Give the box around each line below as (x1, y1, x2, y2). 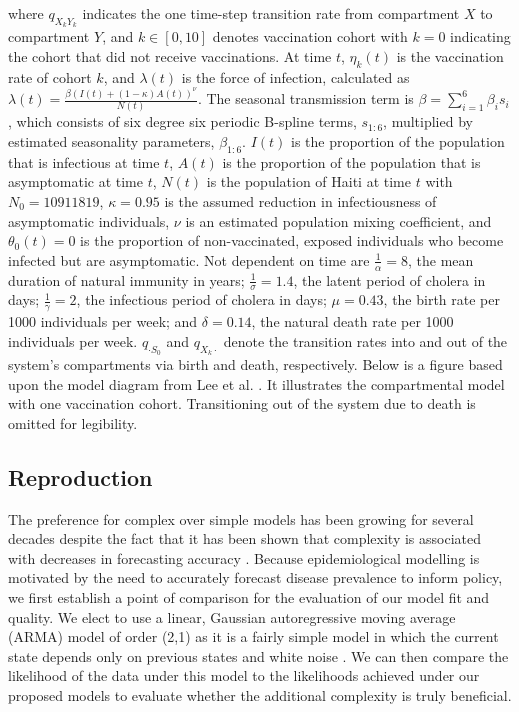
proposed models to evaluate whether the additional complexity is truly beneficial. (8, 684, 512, 705)
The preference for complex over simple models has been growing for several (8, 508, 474, 529)
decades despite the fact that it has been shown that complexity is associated (8, 528, 481, 549)
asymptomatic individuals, (8, 210, 170, 231)
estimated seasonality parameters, (8, 130, 215, 151)
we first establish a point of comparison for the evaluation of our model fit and (8, 586, 490, 607)
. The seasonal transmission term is (197, 88, 414, 109)
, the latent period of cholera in (293, 269, 486, 290)
